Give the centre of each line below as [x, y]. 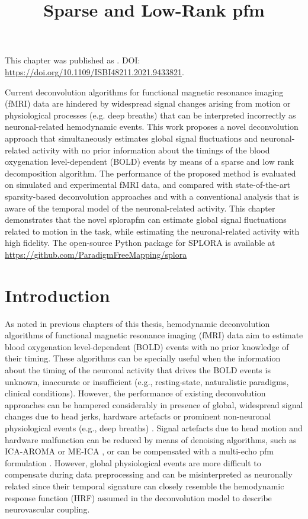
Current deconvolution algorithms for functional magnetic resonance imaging [144, 92]
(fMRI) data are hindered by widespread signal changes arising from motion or [148, 103]
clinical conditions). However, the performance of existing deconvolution [135, 393]
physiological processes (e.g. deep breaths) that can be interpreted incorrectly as [150, 115]
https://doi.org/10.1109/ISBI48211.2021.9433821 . [94, 71]
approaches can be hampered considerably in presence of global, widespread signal [154, 404]
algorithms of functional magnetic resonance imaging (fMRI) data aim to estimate [154, 335]
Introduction [57, 295]
